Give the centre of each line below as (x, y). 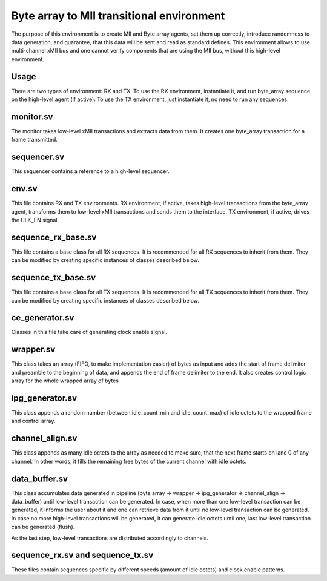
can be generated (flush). (43, 527)
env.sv (24, 189)
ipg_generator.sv (44, 398)
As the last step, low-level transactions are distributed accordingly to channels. (110, 538)
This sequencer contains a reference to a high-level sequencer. (90, 171)
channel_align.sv (44, 438)
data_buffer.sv (39, 478)
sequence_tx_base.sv (54, 277)
